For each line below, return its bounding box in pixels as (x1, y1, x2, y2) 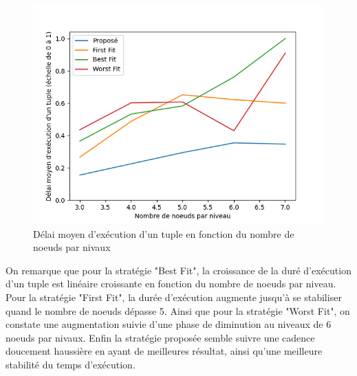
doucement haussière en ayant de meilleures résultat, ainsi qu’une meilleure (6, 344, 323, 358)
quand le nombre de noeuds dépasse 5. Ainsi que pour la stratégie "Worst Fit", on (6, 303, 350, 318)
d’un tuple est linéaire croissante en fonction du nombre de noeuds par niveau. (6, 276, 336, 291)
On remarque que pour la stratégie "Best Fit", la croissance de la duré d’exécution (6, 263, 351, 277)
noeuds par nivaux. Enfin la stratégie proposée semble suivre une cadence (6, 330, 315, 344)
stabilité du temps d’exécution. (6, 357, 136, 371)
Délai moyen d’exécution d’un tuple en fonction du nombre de (33, 226, 294, 241)
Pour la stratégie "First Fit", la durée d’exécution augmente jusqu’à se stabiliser (6, 289, 342, 304)
